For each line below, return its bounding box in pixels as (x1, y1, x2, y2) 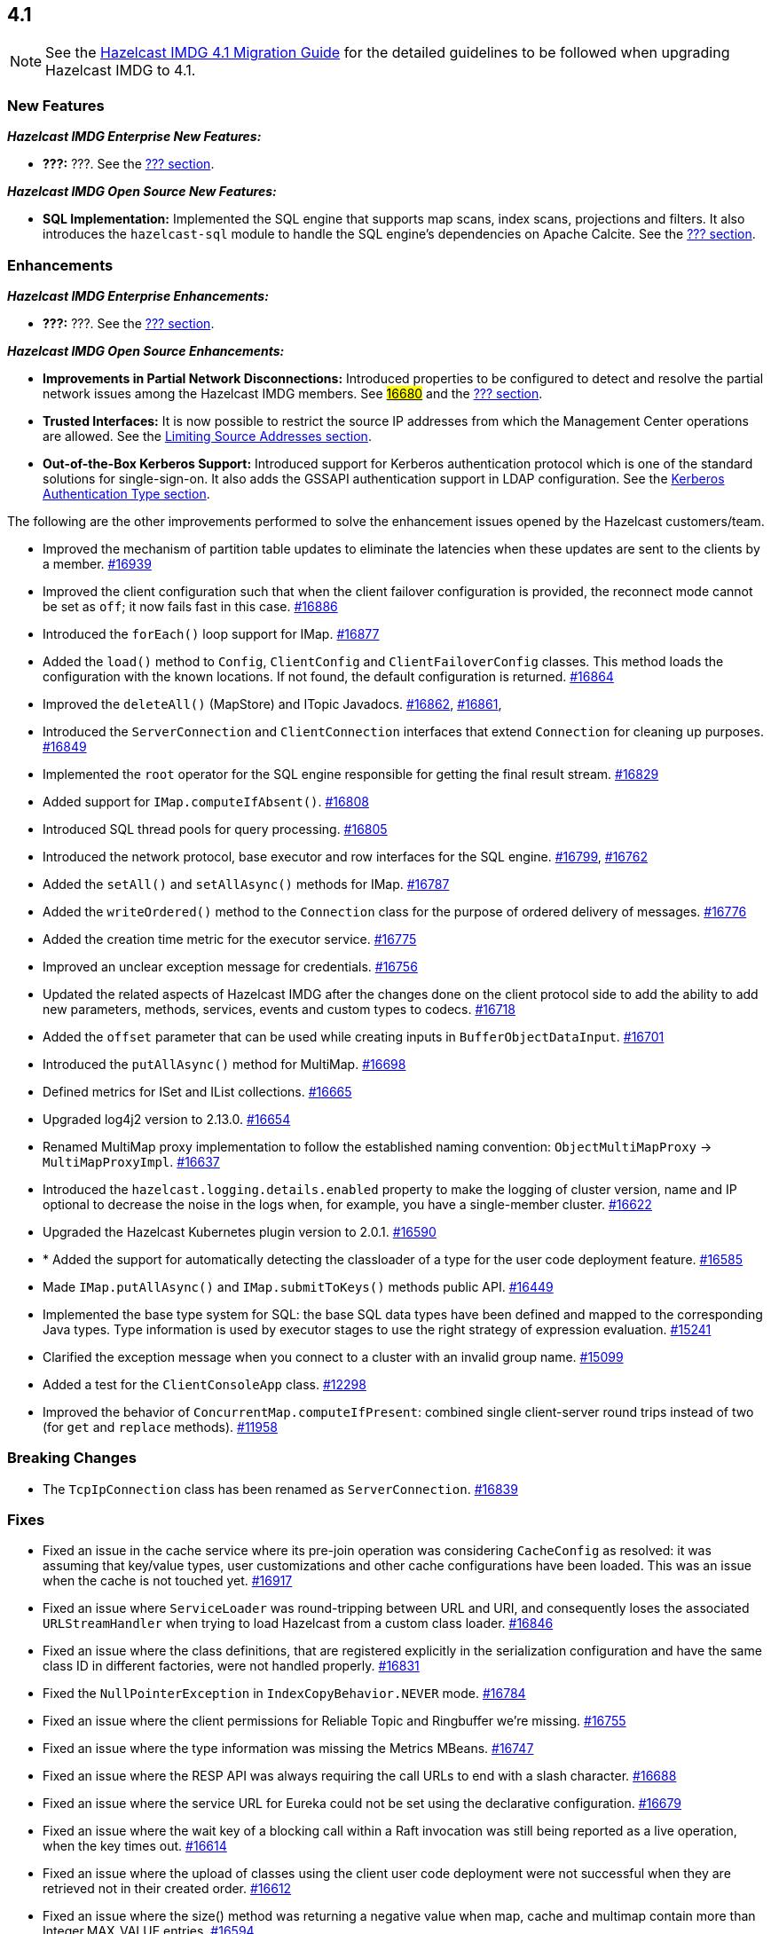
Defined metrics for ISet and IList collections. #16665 (43, 1083, 352, 1099)
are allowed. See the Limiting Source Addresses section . (43, 428, 372, 444)
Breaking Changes (7, 1449, 138, 1467)
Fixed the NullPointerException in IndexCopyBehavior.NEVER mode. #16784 (43, 1686, 526, 1702)
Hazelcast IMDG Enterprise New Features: (7, 129, 262, 145)
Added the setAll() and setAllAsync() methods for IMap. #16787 (43, 876, 450, 892)
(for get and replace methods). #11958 (43, 1419, 278, 1435)
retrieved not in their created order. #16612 (43, 1881, 292, 1897)
